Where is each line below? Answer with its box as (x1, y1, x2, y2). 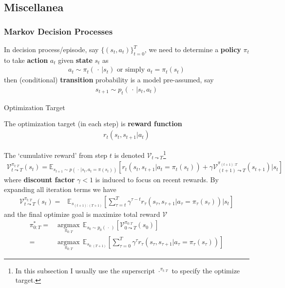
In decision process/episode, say (4, 44, 99, 54)
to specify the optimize (171, 265, 240, 275)
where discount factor (4, 174, 75, 185)
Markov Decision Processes (4, 25, 113, 37)
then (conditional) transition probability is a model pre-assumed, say (4, 75, 214, 85)
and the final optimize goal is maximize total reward (4, 209, 160, 219)
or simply (116, 66, 145, 74)
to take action (4, 55, 48, 65)
